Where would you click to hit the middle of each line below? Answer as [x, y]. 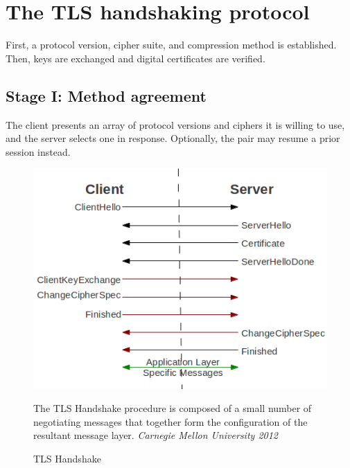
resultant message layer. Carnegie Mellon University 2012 [156, 435]
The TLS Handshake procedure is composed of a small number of [173, 408]
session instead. [38, 151]
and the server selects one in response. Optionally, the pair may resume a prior [173, 138]
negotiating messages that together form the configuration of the [170, 421]
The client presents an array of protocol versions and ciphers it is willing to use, [175, 124]
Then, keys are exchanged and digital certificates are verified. [135, 58]
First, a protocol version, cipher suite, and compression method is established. [171, 45]
